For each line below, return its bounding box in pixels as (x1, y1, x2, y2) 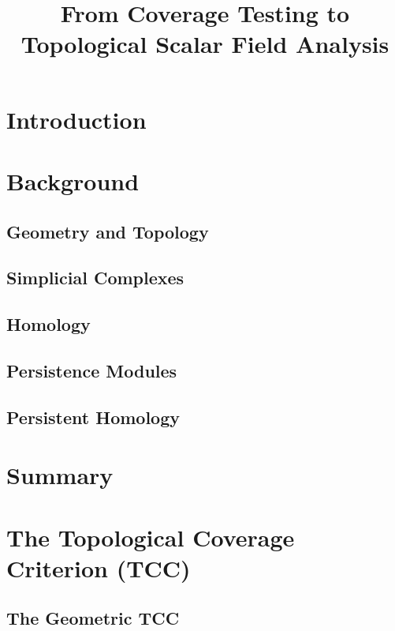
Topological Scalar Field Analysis (20, 28, 389, 60)
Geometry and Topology (6, 219, 209, 243)
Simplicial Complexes (6, 265, 184, 290)
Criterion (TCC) (6, 551, 191, 584)
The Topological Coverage (6, 520, 295, 553)
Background (6, 164, 140, 197)
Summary (6, 459, 114, 491)
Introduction (6, 103, 147, 135)
